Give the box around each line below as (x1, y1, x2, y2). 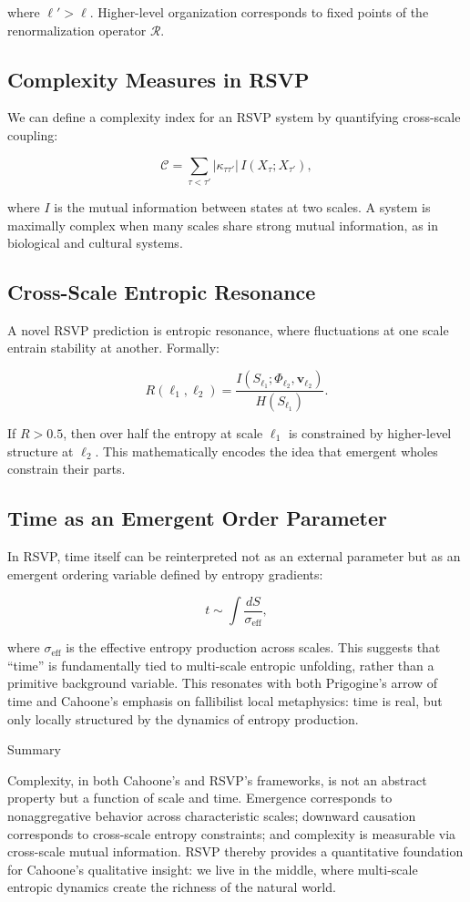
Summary (7, 740, 61, 759)
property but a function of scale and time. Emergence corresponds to (7, 788, 393, 807)
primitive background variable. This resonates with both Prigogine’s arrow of (7, 673, 438, 692)
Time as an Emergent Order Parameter (7, 504, 388, 532)
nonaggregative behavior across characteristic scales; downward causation (7, 805, 416, 825)
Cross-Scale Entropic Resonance (7, 278, 316, 306)
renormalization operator (7, 20, 147, 39)
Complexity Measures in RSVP (7, 65, 310, 93)
